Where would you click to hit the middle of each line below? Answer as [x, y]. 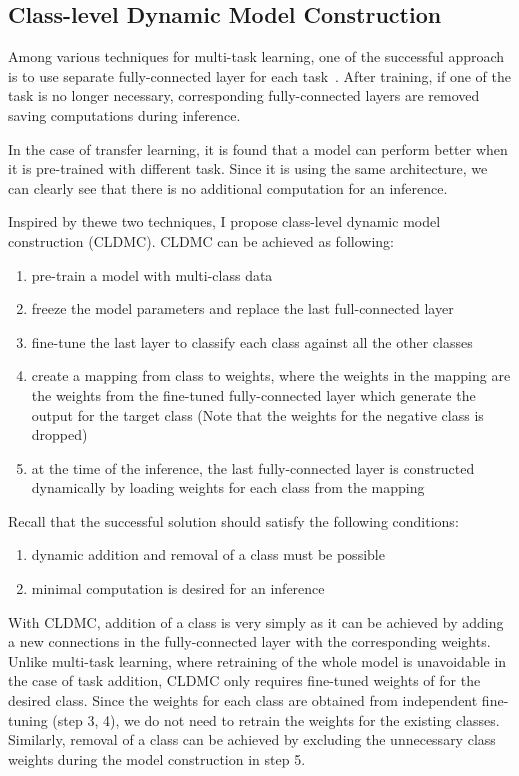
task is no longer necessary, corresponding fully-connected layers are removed [244, 95]
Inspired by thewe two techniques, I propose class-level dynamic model [224, 221]
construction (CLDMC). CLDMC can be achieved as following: [201, 240]
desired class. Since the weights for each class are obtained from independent [243, 700]
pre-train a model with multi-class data [152, 274]
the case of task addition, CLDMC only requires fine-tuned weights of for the [244, 680]
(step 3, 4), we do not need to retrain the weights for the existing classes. [276, 719]
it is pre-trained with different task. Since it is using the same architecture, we [248, 168]
